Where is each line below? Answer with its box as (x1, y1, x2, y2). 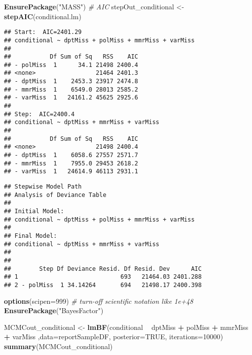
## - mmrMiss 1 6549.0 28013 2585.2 (4, 86, 139, 93)
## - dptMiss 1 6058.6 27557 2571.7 (4, 152, 139, 159)
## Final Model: (4, 232, 57, 239)
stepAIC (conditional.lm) (4, 11, 81, 21)
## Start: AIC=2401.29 (4, 29, 82, 36)
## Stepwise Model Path (4, 183, 82, 190)
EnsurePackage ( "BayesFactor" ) (4, 305, 104, 316)
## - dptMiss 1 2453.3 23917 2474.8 (4, 78, 139, 85)
